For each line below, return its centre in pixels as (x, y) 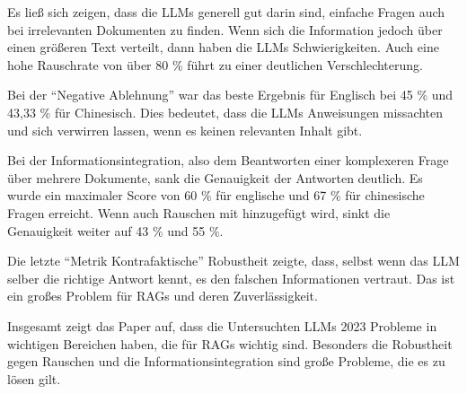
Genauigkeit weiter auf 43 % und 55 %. (115, 230)
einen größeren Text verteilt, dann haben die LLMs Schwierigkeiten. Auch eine (223, 47)
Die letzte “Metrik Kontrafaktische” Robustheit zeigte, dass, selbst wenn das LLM (233, 261)
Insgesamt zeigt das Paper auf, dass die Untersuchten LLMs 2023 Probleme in (222, 325)
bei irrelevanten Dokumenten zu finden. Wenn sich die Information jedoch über (225, 29)
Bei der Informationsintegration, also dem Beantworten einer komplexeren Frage (228, 160)
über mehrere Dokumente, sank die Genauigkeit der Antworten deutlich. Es (215, 177)
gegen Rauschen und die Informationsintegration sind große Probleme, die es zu (226, 361)
